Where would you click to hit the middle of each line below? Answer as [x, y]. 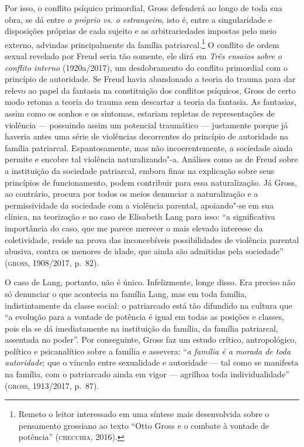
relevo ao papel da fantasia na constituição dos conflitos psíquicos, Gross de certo [150, 90]
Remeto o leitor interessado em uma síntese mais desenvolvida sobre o [144, 414]
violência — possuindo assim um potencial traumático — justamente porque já [146, 124]
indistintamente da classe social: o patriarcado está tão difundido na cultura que [148, 305]
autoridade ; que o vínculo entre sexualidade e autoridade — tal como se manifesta [152, 362]
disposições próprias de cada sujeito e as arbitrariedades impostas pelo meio [141, 31]
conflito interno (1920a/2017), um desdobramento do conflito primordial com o [146, 67]
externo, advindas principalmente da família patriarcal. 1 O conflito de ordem [142, 43]
